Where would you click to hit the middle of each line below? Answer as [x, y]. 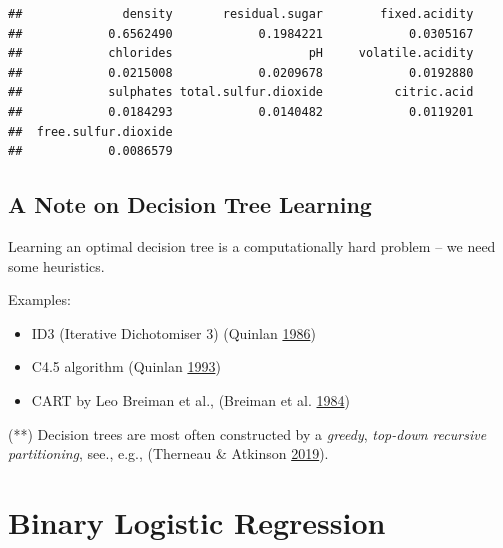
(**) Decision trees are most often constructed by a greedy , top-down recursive [247, 433]
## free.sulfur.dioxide [90, 131]
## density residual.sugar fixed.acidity [241, 14]
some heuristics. [56, 265]
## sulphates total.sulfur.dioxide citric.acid [241, 92]
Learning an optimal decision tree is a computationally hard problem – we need [252, 245]
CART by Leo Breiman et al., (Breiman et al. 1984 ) [190, 399]
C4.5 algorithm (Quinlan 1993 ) [126, 366]
